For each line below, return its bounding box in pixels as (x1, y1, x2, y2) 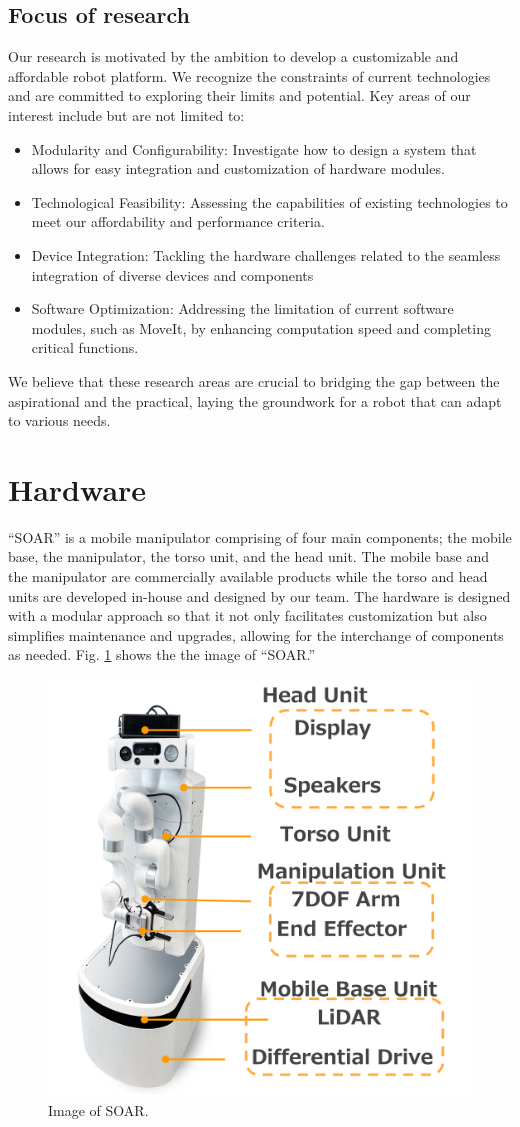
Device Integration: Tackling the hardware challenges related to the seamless (31, 244, 501, 265)
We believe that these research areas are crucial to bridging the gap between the (8, 370, 500, 391)
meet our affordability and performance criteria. (31, 211, 325, 232)
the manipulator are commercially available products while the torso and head (8, 566, 488, 587)
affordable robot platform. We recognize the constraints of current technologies (8, 65, 491, 86)
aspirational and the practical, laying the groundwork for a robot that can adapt (8, 390, 502, 411)
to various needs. (8, 410, 111, 431)
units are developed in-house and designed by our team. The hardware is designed (8, 585, 511, 606)
